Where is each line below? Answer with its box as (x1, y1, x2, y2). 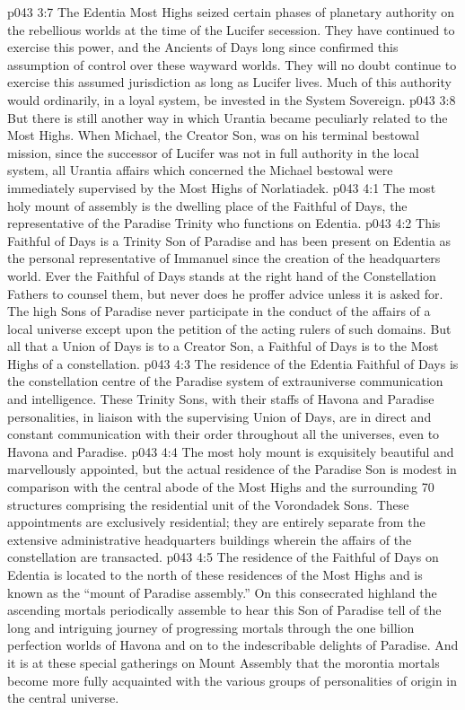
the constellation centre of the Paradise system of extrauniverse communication (7, 372, 443, 390)
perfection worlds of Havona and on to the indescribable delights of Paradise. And (7, 635, 459, 654)
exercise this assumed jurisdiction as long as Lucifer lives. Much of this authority (7, 73, 452, 92)
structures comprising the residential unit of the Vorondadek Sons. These (7, 495, 409, 513)
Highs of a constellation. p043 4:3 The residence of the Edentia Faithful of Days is (7, 354, 459, 373)
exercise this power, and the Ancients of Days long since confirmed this (7, 38, 399, 57)
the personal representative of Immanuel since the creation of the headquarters (7, 249, 441, 267)
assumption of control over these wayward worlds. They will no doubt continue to (7, 55, 457, 74)
